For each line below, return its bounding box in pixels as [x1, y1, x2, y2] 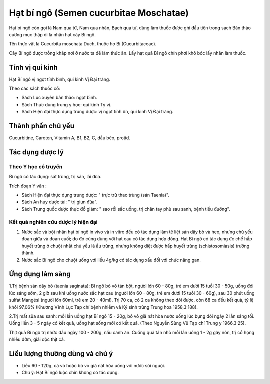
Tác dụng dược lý [9, 148, 64, 156]
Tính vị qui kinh [9, 63, 58, 72]
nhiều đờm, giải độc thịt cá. [9, 336, 65, 342]
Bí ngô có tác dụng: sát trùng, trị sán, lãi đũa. [9, 174, 102, 180]
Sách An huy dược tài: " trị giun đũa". [21, 199, 98, 205]
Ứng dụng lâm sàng [9, 270, 71, 278]
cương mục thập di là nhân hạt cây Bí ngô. [9, 31, 96, 37]
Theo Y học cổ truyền [9, 163, 63, 170]
